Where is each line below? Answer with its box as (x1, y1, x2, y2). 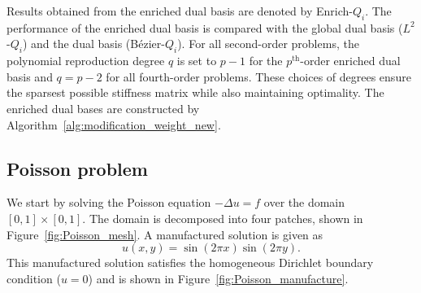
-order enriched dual (300, 52, 401, 69)
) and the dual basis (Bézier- (22, 35, 165, 52)
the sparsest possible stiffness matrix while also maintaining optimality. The (7, 84, 384, 101)
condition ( (7, 269, 61, 286)
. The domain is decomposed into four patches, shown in (82, 209, 363, 226)
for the (249, 52, 283, 69)
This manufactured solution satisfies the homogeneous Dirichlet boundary (7, 254, 374, 271)
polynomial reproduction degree (7, 52, 165, 69)
